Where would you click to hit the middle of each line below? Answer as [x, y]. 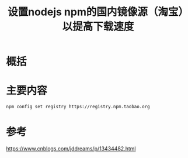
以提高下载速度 [98, 27]
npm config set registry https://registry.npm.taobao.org [78, 107]
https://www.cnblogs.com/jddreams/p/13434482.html [71, 148]
